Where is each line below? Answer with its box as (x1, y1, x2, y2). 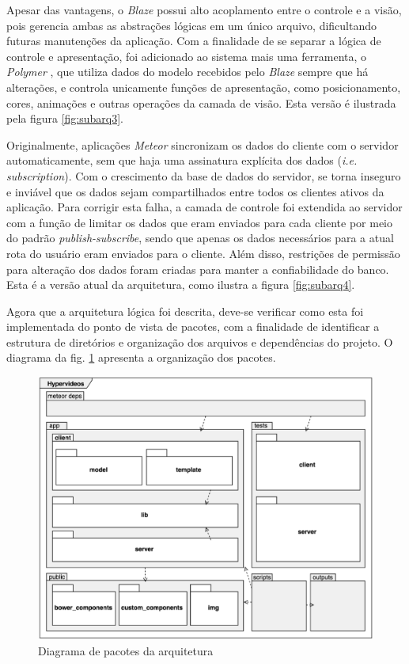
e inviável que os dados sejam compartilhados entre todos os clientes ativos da (6, 183, 384, 199)
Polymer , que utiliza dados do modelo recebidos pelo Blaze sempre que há (6, 63, 369, 80)
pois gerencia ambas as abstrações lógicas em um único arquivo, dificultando (6, 17, 377, 33)
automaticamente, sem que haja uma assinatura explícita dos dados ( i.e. (6, 152, 358, 169)
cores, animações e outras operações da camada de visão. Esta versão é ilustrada (6, 94, 396, 111)
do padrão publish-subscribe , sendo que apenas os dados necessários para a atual (6, 230, 394, 246)
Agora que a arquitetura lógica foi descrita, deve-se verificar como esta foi (6, 302, 364, 319)
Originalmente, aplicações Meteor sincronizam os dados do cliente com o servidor (6, 136, 399, 153)
